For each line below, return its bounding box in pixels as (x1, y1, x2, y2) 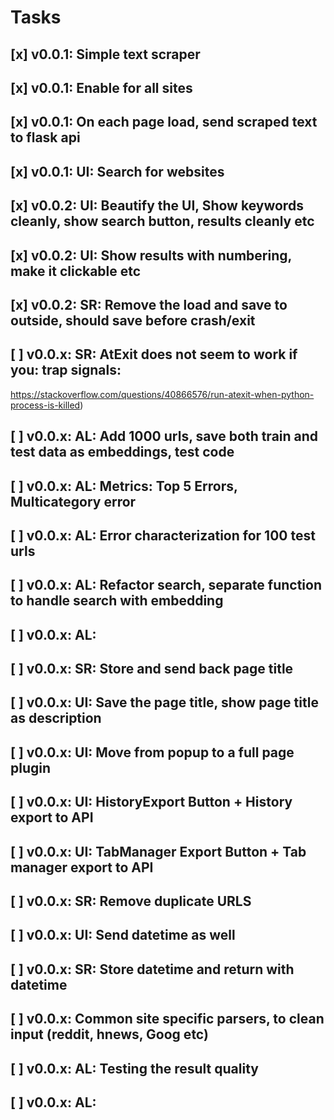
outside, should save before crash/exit (10, 312, 256, 329)
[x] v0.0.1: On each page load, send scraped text (10, 114, 318, 131)
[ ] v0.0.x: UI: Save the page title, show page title (10, 694, 319, 711)
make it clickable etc (10, 262, 142, 280)
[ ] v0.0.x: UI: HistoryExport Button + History (10, 794, 293, 811)
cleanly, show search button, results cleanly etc (10, 213, 315, 230)
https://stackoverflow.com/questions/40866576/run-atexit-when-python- (10, 388, 315, 400)
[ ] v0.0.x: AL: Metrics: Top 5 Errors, (10, 477, 238, 495)
